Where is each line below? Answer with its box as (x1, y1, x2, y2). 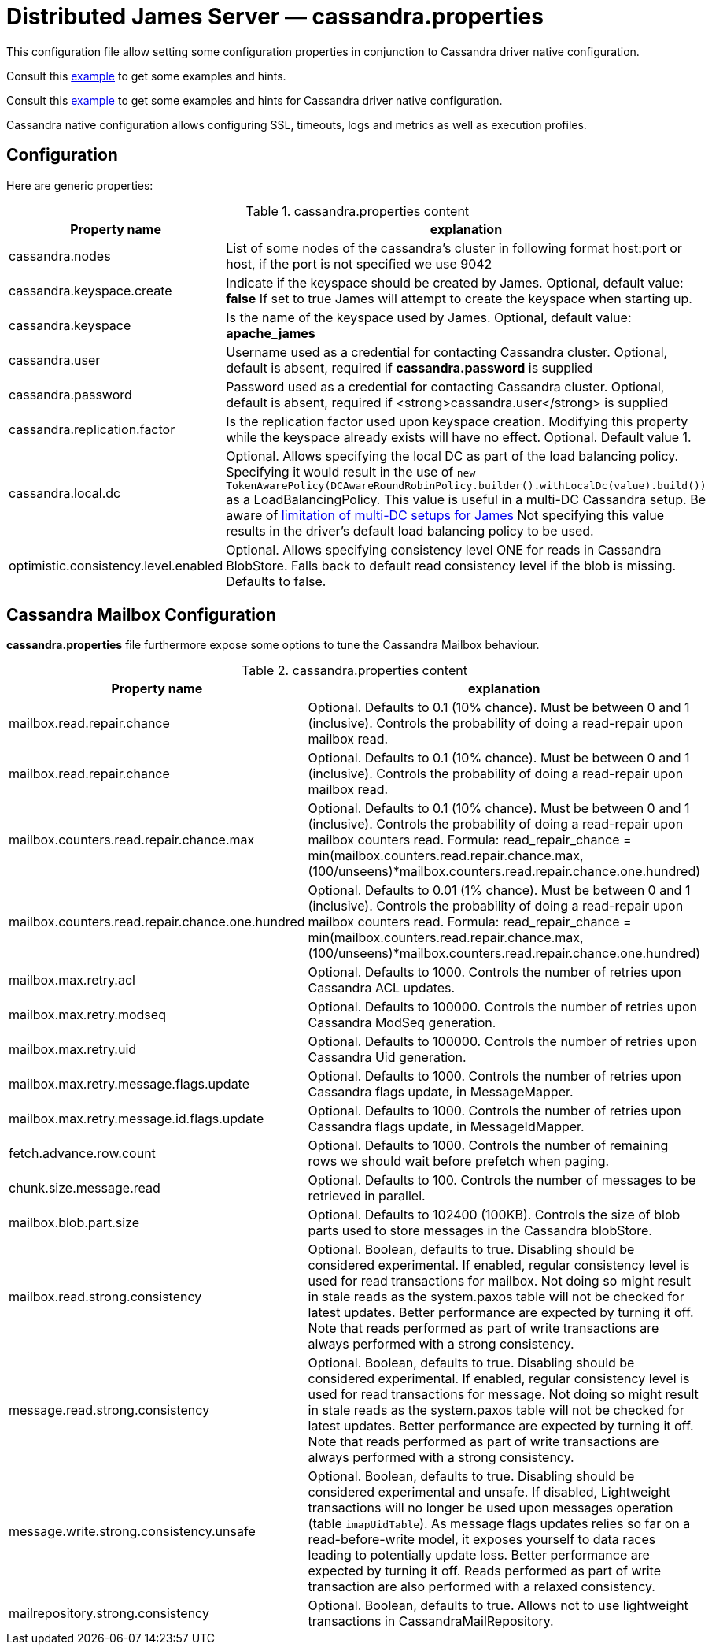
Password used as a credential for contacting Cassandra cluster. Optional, (226, 378, 665, 395)
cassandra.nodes (9, 247, 111, 264)
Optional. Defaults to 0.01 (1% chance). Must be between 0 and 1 (308, 882, 691, 899)
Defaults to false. (226, 573, 326, 589)
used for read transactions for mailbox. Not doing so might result (308, 1273, 691, 1289)
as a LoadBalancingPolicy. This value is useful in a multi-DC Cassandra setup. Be (226, 491, 706, 507)
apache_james (226, 325, 315, 341)
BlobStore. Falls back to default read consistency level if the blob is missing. (226, 557, 677, 573)
